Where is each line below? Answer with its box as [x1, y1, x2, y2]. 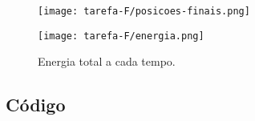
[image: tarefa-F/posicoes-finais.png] [38, 6, 250, 17]
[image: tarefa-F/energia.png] [38, 30, 204, 42]
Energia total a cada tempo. [38, 53, 176, 70]
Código [6, 92, 66, 117]
